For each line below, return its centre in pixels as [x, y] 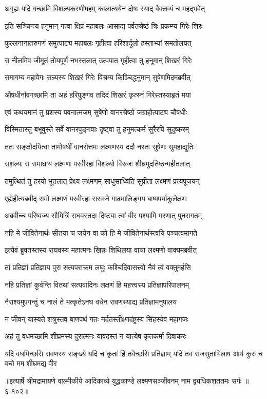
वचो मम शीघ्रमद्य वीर [31, 363]
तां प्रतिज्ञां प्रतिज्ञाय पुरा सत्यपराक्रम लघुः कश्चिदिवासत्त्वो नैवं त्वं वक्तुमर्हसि [98, 267]
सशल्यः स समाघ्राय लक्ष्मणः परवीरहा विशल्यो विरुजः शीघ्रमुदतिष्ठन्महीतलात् [97, 164]
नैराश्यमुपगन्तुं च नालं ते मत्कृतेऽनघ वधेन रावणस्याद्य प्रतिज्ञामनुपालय [91, 302]
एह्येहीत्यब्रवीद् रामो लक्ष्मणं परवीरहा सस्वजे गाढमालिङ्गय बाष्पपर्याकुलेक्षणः [96, 198]
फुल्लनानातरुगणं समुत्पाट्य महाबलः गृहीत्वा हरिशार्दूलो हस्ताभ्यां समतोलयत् [98, 43]
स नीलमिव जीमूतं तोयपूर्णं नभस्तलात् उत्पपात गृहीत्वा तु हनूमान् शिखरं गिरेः [99, 60]
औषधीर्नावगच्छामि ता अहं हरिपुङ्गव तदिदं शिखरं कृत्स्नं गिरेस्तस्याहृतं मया [98, 94]
